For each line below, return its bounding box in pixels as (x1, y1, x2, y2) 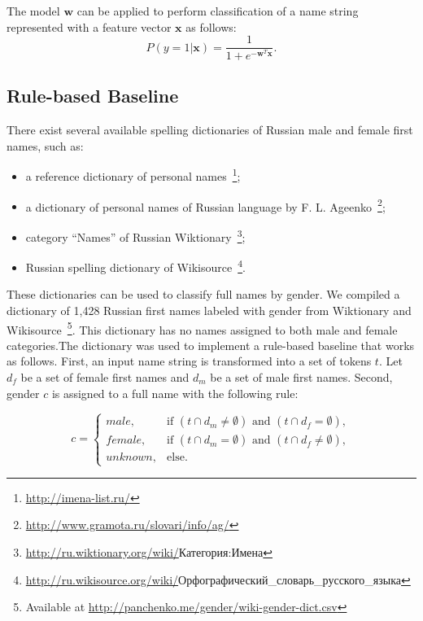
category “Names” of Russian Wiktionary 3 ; (25, 225, 246, 245)
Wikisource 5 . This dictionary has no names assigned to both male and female (7, 318, 398, 338)
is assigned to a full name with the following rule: (51, 384, 299, 401)
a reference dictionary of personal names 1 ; (25, 165, 241, 184)
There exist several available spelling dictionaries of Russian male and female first (7, 121, 413, 138)
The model (7, 2, 60, 19)
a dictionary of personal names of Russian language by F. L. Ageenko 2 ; (25, 195, 386, 215)
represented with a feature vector (7, 18, 172, 35)
